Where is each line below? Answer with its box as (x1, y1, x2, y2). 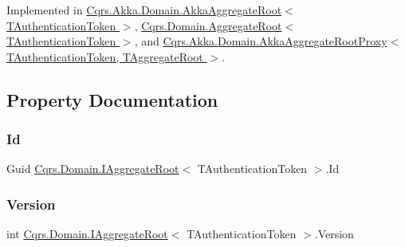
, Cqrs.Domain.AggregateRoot (134, 17, 282, 33)
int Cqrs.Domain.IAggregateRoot (6, 225, 168, 242)
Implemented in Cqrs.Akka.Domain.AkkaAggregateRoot (6, 2, 282, 18)
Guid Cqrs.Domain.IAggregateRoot (6, 160, 179, 177)
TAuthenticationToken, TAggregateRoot (6, 48, 203, 65)
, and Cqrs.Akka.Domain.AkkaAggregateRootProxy (134, 33, 387, 49)
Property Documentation (6, 87, 218, 112)
